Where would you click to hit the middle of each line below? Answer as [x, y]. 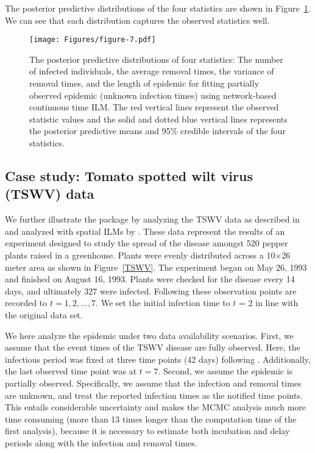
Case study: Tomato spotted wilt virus [129, 175]
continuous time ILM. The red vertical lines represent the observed [154, 107]
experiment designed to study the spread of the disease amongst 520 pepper [147, 243]
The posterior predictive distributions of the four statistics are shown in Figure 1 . [158, 8]
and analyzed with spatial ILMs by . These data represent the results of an [145, 231]
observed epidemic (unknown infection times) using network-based [153, 95]
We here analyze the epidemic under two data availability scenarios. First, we [149, 335]
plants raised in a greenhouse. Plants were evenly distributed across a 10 [140, 255]
